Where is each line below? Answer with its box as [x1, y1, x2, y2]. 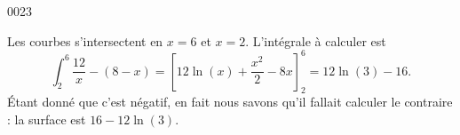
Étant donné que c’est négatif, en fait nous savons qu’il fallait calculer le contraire [7, 92, 453, 111]
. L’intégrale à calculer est [245, 31, 386, 50]
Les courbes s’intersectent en [7, 31, 163, 50]
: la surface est [7, 110, 86, 129]
